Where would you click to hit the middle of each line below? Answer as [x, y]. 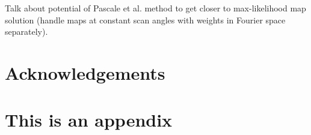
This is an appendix [89, 120]
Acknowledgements [85, 72]
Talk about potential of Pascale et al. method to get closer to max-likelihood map [155, 8]
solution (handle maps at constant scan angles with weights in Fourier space [145, 19]
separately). [26, 31]
